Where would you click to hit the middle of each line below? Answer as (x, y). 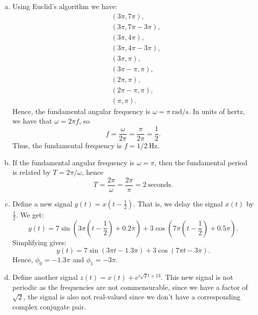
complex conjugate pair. (49, 306)
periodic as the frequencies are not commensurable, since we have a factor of (130, 287)
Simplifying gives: (39, 242)
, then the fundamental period (201, 162)
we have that (32, 121)
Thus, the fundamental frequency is (67, 145)
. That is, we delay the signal (178, 203)
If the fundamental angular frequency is (73, 162)
